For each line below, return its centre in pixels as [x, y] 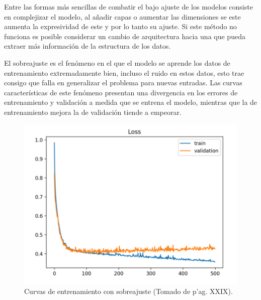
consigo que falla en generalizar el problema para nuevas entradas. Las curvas [123, 83]
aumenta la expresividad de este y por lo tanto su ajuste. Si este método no [120, 26]
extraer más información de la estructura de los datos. [88, 46]
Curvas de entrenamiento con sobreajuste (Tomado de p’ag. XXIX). [128, 291]
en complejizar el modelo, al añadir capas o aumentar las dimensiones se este [122, 16]
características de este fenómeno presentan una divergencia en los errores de [121, 92]
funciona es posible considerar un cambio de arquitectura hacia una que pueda [125, 36]
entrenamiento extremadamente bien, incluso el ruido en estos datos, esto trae [124, 72]
